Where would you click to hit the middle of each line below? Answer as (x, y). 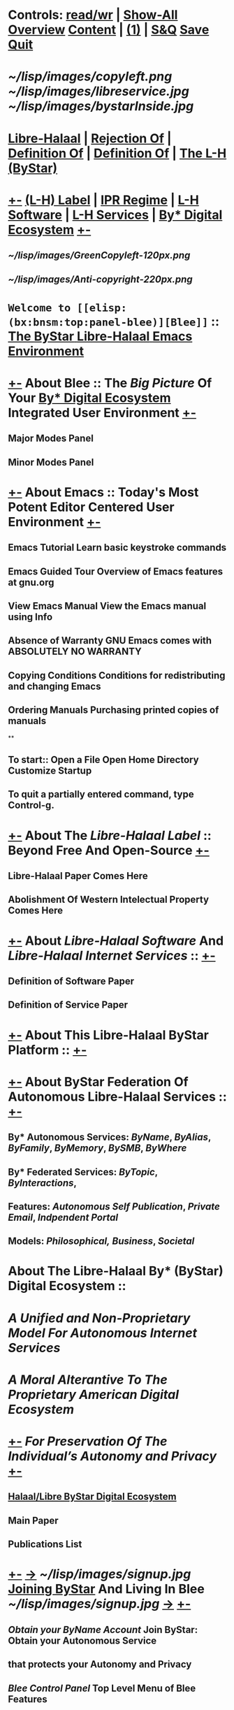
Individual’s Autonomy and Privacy (112, 1456)
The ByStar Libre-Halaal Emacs (100, 336)
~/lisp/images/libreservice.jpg (98, 92)
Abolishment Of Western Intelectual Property (108, 900)
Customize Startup (50, 771)
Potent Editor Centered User (91, 507)
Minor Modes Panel (51, 462)
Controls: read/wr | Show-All (93, 15)
